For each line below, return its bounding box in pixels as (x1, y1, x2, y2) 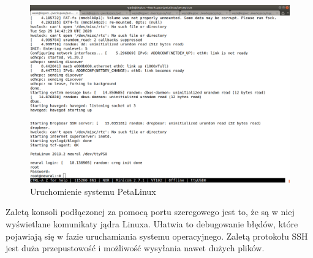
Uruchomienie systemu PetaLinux (30, 184, 156, 197)
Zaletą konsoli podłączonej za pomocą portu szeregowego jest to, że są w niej (6, 205, 295, 218)
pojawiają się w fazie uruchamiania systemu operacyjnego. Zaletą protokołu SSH (6, 229, 308, 242)
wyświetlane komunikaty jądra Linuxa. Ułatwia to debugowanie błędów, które (6, 218, 298, 230)
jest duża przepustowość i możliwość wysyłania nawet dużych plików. (6, 241, 265, 254)
